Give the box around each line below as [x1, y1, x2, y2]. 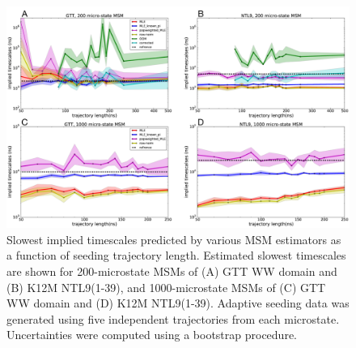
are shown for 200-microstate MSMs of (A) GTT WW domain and [6, 263, 337, 280]
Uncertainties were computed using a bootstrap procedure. [6, 326, 297, 343]
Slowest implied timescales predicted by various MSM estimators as [6, 230, 341, 247]
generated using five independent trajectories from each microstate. [6, 310, 340, 327]
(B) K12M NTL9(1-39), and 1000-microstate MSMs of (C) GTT [6, 278, 326, 295]
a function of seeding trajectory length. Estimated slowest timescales [6, 247, 346, 264]
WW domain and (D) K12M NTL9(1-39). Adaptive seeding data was [6, 294, 350, 311]
